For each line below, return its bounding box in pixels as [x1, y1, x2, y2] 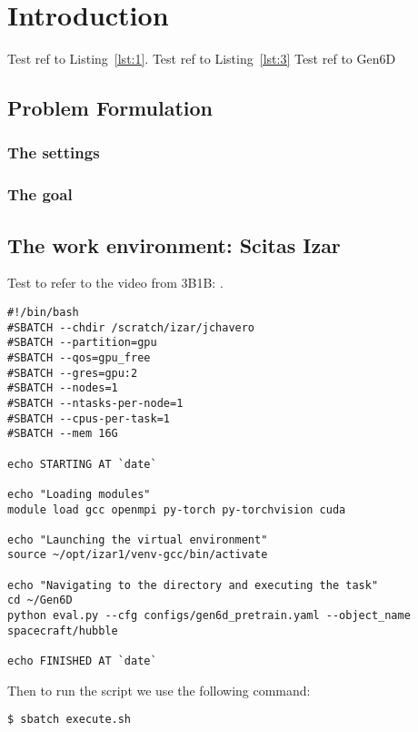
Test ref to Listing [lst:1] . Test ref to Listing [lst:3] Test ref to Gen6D [7, 49, 396, 68]
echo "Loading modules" [7, 487, 151, 501]
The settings [7, 141, 100, 164]
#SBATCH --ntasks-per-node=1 [7, 396, 184, 410]
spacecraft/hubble [7, 624, 118, 637]
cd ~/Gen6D [7, 594, 73, 607]
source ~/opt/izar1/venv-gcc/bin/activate [7, 548, 268, 562]
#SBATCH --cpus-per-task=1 [7, 412, 170, 425]
